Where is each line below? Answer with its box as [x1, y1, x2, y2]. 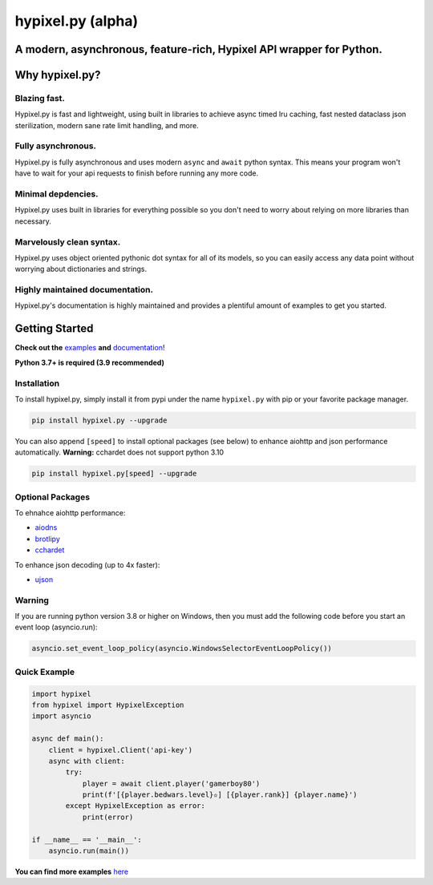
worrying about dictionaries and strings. [14, 265, 148, 274]
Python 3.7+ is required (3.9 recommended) [14, 358, 164, 367]
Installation [14, 378, 60, 389]
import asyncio [31, 712, 91, 721]
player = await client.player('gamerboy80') [82, 778, 261, 788]
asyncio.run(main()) [48, 847, 130, 855]
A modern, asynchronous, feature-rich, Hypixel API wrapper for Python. [14, 42, 382, 56]
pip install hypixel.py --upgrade [31, 415, 168, 425]
